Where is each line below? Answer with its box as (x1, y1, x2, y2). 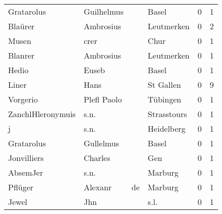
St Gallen (147, 79, 181, 90)
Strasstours (147, 108, 187, 120)
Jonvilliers (8, 152, 44, 164)
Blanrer (8, 49, 35, 61)
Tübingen (147, 93, 182, 105)
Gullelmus (83, 137, 119, 149)
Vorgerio (8, 93, 38, 105)
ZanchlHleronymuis (8, 108, 76, 120)
